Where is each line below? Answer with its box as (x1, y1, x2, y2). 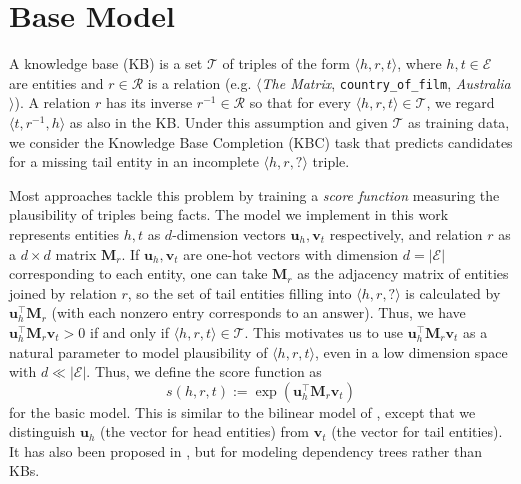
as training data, (407, 111, 510, 132)
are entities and (9, 72, 104, 93)
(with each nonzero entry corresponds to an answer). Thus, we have (51, 302, 466, 323)
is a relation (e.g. (147, 72, 252, 93)
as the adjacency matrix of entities (297, 263, 509, 284)
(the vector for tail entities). (331, 421, 503, 442)
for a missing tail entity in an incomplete (9, 151, 259, 172)
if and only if (90, 321, 169, 342)
